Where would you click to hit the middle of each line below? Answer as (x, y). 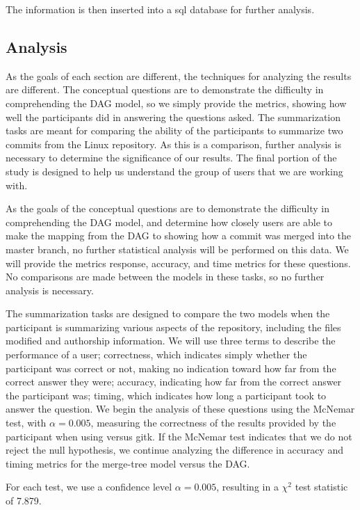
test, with (26, 423)
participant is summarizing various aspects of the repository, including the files (173, 327)
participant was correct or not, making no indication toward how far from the (171, 368)
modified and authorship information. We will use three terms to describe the (171, 341)
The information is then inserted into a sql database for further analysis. (160, 9)
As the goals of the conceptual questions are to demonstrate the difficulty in (167, 208)
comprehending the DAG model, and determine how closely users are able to (169, 222)
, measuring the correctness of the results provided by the (213, 423)
